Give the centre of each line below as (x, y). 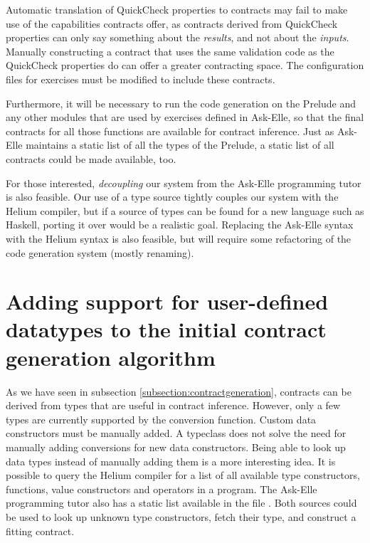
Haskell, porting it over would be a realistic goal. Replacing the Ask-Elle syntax (180, 225)
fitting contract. (40, 531)
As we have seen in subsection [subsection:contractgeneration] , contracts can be (179, 391)
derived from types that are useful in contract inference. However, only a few (173, 405)
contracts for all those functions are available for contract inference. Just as (170, 131)
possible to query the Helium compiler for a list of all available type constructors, (183, 475)
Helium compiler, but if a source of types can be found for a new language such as (185, 210)
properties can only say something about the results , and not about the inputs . (178, 37)
